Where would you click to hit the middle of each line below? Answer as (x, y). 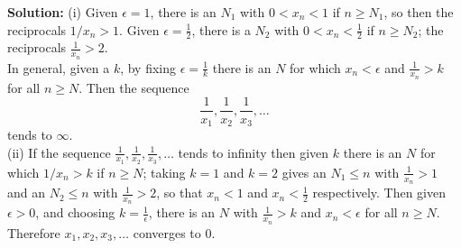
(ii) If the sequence (59, 152)
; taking (164, 172)
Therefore (34, 232)
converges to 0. (174, 232)
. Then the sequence (134, 87)
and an (27, 193)
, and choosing (75, 212)
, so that (180, 193)
